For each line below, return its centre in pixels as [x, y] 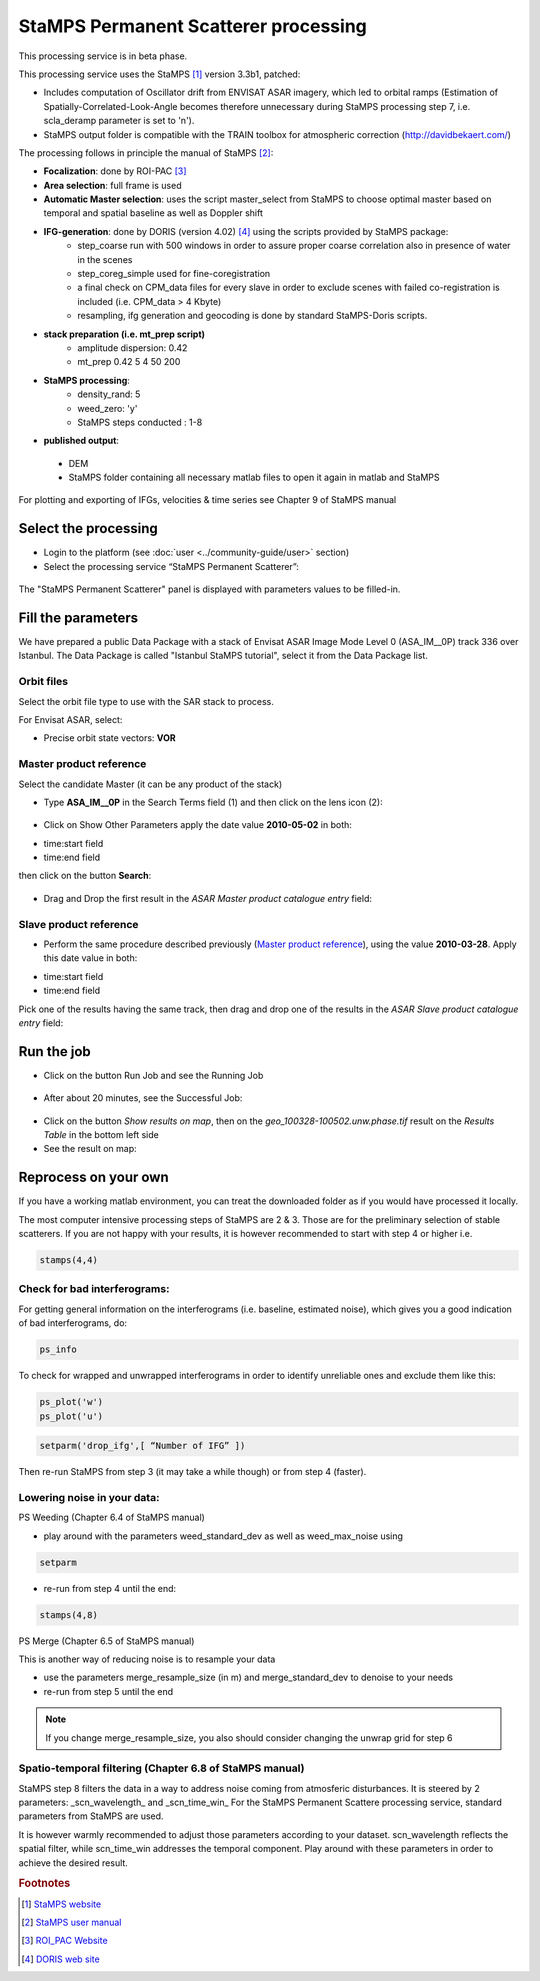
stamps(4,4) [69, 1260]
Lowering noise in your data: [89, 1497]
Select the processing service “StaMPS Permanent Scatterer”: [171, 566]
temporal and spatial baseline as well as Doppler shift [153, 213]
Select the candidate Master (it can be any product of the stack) [150, 784]
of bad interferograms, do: [73, 1323]
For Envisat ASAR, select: [70, 719]
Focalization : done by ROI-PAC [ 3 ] [115, 171]
